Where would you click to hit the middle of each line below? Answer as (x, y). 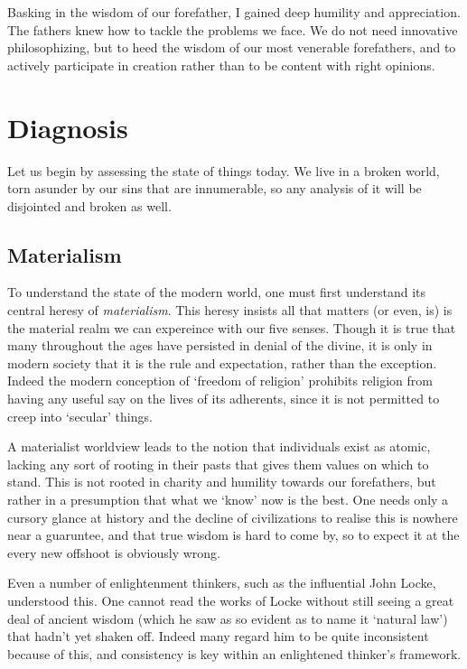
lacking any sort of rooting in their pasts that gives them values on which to (218, 464)
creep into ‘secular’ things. (80, 416)
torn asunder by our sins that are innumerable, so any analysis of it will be (215, 188)
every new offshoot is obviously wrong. (114, 552)
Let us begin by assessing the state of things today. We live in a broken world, (224, 170)
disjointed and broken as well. (89, 205)
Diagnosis (68, 127)
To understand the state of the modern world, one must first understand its (217, 292)
